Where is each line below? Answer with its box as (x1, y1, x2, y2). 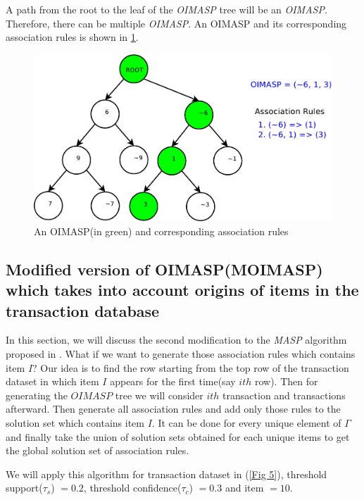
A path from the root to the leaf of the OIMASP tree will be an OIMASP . (6, 2, 327, 16)
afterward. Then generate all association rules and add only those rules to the (6, 401, 341, 416)
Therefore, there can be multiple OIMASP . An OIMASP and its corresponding (6, 15, 347, 30)
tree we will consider (115, 387, 203, 402)
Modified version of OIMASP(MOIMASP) (6, 258, 323, 280)
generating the (6, 387, 68, 402)
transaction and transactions (222, 387, 346, 402)
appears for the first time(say (110, 374, 236, 389)
